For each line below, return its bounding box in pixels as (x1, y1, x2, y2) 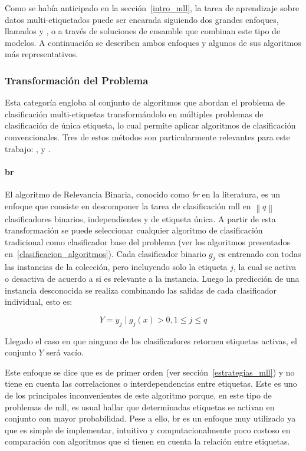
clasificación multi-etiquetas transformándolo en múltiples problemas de (5, 107, 264, 120)
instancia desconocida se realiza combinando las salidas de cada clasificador (5, 284, 277, 296)
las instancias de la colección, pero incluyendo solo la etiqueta (5, 261, 228, 273)
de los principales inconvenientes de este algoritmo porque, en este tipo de (5, 389, 272, 401)
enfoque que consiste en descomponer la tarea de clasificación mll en (5, 199, 251, 212)
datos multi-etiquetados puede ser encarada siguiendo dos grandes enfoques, (5, 13, 279, 25)
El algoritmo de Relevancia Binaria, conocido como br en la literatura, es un (5, 187, 280, 200)
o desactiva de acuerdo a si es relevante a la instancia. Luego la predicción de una (5, 272, 300, 285)
